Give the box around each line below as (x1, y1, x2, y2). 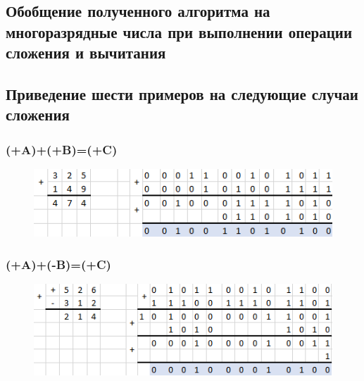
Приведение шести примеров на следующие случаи (6, 82, 358, 104)
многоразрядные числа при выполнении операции (6, 20, 353, 42)
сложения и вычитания (6, 42, 166, 63)
